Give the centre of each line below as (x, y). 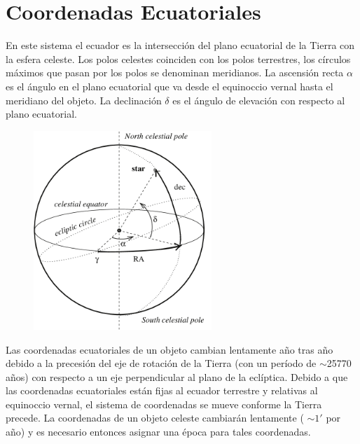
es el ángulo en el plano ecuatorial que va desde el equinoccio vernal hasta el (169, 86)
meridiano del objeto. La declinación (84, 100)
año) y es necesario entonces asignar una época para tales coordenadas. (158, 432)
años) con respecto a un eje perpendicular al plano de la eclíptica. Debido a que (177, 376)
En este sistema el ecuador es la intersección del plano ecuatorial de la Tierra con (180, 45)
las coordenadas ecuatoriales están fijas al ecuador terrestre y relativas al (162, 390)
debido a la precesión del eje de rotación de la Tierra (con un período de (161, 363)
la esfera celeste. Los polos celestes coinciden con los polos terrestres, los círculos (178, 58)
